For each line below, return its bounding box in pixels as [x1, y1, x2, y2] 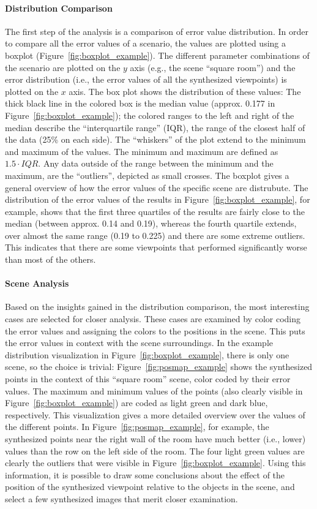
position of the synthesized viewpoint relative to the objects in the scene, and [5, 480, 295, 493]
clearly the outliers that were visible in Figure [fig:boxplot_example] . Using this [5, 456, 306, 469]
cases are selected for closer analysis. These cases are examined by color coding [5, 312, 300, 325]
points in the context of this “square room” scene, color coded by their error [5, 372, 291, 385]
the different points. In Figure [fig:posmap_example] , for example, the [5, 420, 269, 433]
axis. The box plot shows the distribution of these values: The [69, 85, 301, 97]
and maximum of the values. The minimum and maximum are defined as [5, 145, 278, 157]
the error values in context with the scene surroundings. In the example [5, 336, 273, 349]
